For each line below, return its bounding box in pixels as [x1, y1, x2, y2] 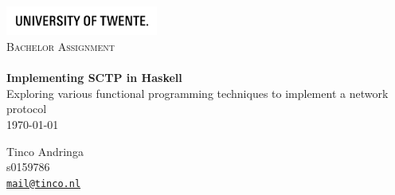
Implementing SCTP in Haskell [6, 69, 182, 86]
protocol [6, 100, 47, 117]
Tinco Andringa [6, 142, 84, 159]
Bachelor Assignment [6, 37, 115, 54]
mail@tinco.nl [6, 177, 81, 189]
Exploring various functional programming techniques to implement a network [6, 84, 389, 101]
